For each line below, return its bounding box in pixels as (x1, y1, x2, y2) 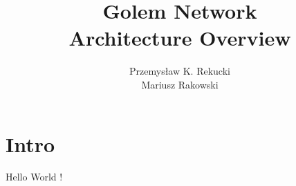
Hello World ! (6, 169, 63, 184)
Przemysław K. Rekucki (129, 64, 230, 78)
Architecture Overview (68, 24, 291, 52)
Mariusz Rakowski (141, 77, 219, 91)
